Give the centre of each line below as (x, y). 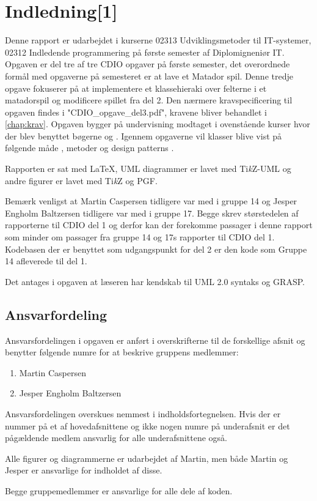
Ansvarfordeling (56, 314)
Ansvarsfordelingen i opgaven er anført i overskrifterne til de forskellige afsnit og (155, 340)
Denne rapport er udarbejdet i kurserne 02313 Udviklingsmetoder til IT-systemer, (158, 40)
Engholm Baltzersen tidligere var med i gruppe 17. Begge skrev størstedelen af (152, 213)
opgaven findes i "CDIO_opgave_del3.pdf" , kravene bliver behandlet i (136, 112)
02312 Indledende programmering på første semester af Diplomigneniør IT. (145, 52)
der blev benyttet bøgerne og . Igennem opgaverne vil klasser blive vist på (144, 135)
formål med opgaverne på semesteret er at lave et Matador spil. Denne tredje (149, 76)
